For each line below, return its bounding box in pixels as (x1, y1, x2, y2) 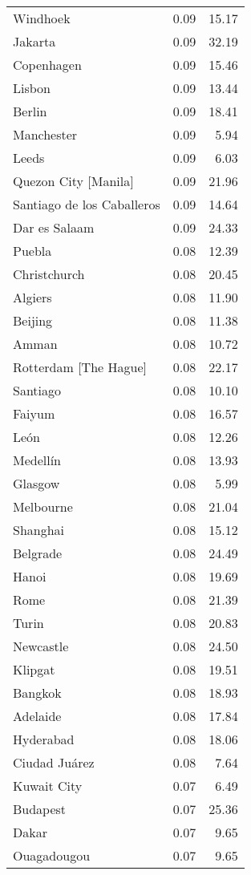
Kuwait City (13, 776, 83, 795)
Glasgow (13, 474, 60, 492)
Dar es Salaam (13, 218, 95, 237)
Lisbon (13, 79, 51, 97)
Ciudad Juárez (13, 753, 95, 772)
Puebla (13, 241, 52, 260)
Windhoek (13, 9, 71, 27)
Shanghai (13, 521, 65, 539)
